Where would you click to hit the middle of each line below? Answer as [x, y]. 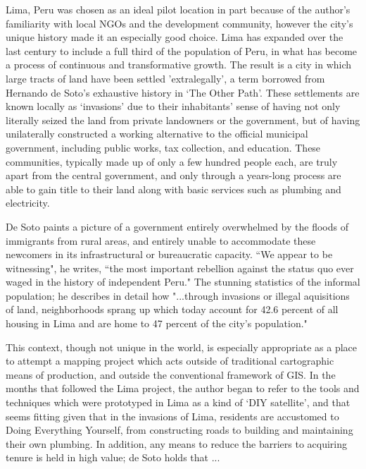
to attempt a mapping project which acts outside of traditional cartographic [170, 361]
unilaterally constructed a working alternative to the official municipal [157, 134]
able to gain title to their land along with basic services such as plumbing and [173, 189]
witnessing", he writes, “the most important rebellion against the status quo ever [180, 268]
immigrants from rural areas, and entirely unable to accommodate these [161, 240]
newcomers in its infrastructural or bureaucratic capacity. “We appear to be [169, 254]
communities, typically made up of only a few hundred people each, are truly [172, 161]
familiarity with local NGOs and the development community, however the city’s [179, 23]
